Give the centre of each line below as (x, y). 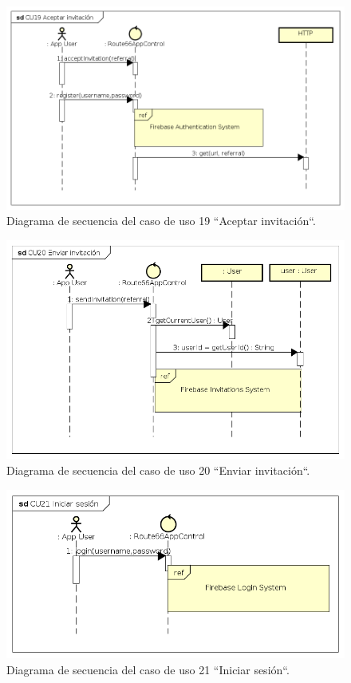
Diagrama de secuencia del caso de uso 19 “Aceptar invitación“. (161, 221)
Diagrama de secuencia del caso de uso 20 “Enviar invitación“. (158, 470)
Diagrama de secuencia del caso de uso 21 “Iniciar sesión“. (148, 669)
